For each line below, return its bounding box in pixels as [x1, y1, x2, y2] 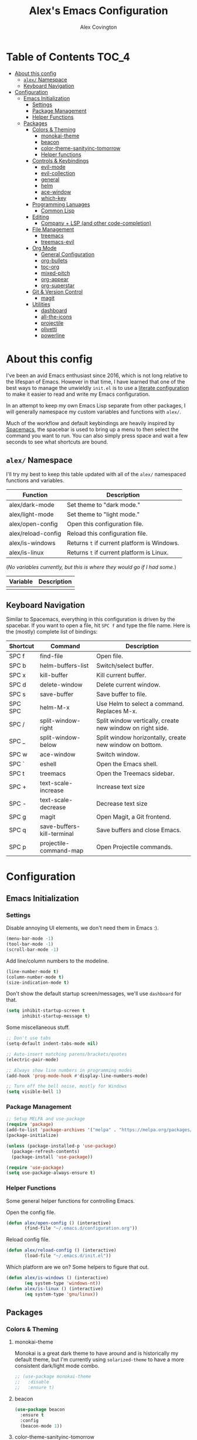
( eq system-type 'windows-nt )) [24, 1280, 101, 1286]
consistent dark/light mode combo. [14, 1362, 100, 1370]
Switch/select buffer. [96, 662, 154, 670]
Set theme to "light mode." [67, 510, 140, 519]
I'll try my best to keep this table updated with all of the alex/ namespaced [6, 471, 186, 478]
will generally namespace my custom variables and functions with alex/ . [6, 408, 182, 415]
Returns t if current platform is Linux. [67, 549, 169, 557]
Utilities [32, 301, 51, 308]
